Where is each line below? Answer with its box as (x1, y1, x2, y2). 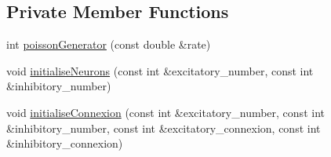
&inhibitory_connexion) (6, 135, 123, 152)
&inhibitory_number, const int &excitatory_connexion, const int (6, 119, 321, 136)
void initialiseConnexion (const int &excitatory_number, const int (6, 104, 325, 120)
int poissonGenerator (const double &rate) (6, 36, 211, 53)
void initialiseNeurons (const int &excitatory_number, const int (6, 62, 314, 78)
